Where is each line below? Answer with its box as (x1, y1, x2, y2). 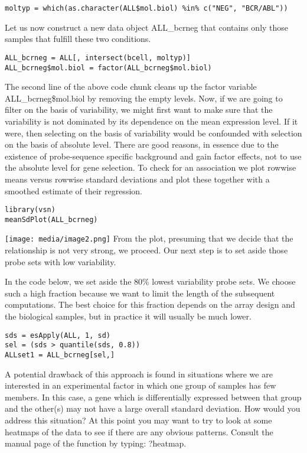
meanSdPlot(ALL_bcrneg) (5, 215, 98, 224)
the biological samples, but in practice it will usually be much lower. (5, 310, 252, 322)
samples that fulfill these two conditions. (5, 32, 151, 45)
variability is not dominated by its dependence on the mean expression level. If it (5, 115, 298, 127)
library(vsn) (5, 206, 55, 214)
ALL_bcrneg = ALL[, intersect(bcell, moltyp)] (5, 53, 191, 62)
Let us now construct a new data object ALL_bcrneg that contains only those (5, 21, 289, 33)
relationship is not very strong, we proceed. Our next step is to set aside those (5, 244, 288, 256)
